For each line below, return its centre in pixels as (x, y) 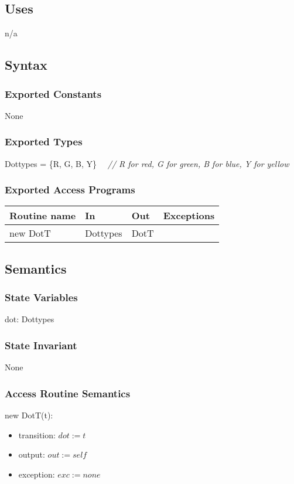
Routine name (43, 216)
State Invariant (41, 345)
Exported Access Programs (70, 190)
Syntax (26, 65)
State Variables (41, 297)
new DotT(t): (29, 415)
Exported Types (44, 142)
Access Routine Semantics (68, 393)
